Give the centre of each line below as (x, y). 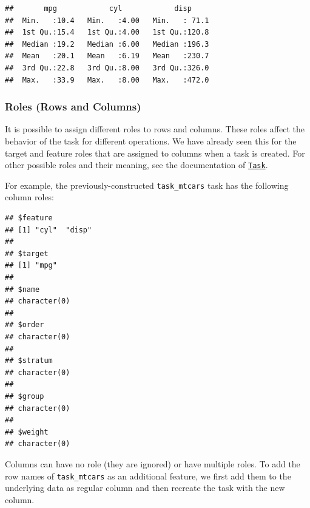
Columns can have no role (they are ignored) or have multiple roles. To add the (153, 463)
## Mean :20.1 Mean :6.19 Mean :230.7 (107, 56)
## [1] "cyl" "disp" (49, 230)
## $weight (27, 432)
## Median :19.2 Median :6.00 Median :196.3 (107, 44)
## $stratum (29, 361)
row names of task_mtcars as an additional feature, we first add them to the (148, 476)
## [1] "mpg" (31, 266)
